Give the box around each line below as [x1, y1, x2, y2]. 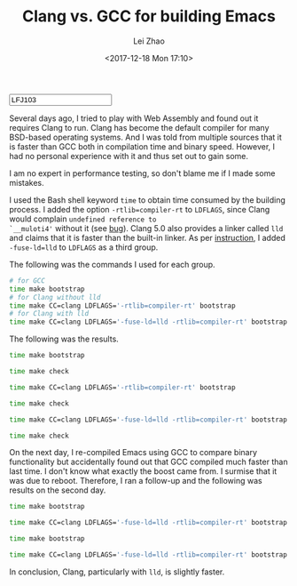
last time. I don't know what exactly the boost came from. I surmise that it [9, 466, 277, 477]
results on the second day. [9, 485, 106, 495]
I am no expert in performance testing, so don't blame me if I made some [9, 167, 276, 179]
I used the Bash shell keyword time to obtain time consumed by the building [9, 194, 285, 205]
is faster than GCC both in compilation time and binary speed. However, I [9, 140, 276, 152]
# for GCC [9, 276, 46, 285]
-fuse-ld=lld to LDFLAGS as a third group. [9, 242, 159, 253]
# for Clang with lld [9, 309, 90, 318]
